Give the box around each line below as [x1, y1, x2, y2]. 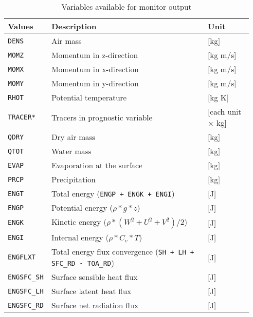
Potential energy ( [51, 202, 113, 213]
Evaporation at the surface [51, 159, 143, 171]
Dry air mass [51, 131, 95, 142]
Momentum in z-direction [51, 49, 138, 60]
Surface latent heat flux [51, 285, 131, 297]
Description [51, 20, 97, 32]
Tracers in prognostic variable [51, 111, 153, 123]
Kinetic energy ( [51, 216, 107, 227]
